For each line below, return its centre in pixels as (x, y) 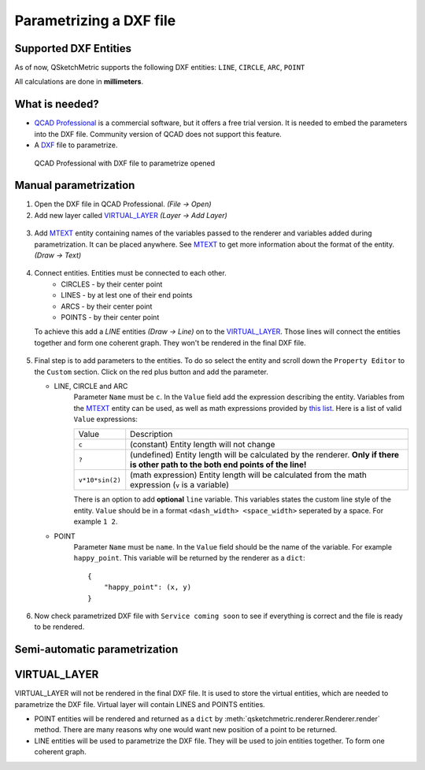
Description (152, 435)
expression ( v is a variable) (180, 485)
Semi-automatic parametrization (96, 650)
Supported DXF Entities (73, 48)
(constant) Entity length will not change (203, 445)
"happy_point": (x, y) (148, 587)
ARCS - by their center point (107, 306)
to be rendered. (59, 627)
